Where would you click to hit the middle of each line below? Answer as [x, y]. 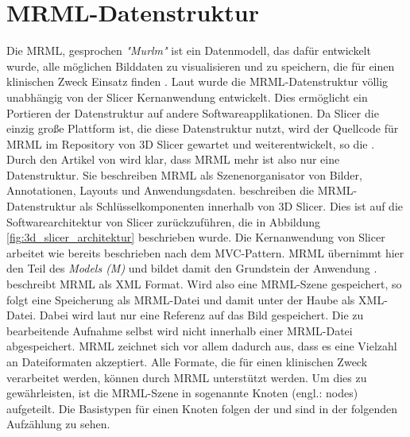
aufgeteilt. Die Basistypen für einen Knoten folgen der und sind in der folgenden [202, 408]
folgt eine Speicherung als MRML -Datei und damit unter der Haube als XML [195, 299]
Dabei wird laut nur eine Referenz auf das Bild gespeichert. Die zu [201, 315]
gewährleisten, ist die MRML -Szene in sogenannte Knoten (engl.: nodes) [182, 393]
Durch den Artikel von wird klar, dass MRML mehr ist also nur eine [173, 159]
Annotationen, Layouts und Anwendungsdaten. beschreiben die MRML [180, 190]
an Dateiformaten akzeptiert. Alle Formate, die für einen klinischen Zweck [187, 362]
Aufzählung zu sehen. [58, 424]
